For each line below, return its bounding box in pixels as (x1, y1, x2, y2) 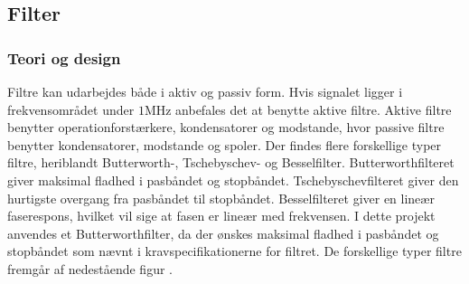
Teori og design (7, 46, 121, 69)
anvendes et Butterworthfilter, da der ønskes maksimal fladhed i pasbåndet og (7, 223, 439, 242)
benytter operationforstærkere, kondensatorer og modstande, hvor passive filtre (7, 118, 445, 137)
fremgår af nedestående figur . (7, 259, 173, 278)
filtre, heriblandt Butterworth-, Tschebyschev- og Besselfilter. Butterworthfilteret (7, 153, 455, 172)
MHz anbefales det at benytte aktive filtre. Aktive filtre (144, 99, 452, 118)
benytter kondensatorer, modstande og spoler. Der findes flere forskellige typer (7, 135, 442, 154)
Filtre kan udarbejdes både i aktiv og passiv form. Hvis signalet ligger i (7, 82, 403, 100)
